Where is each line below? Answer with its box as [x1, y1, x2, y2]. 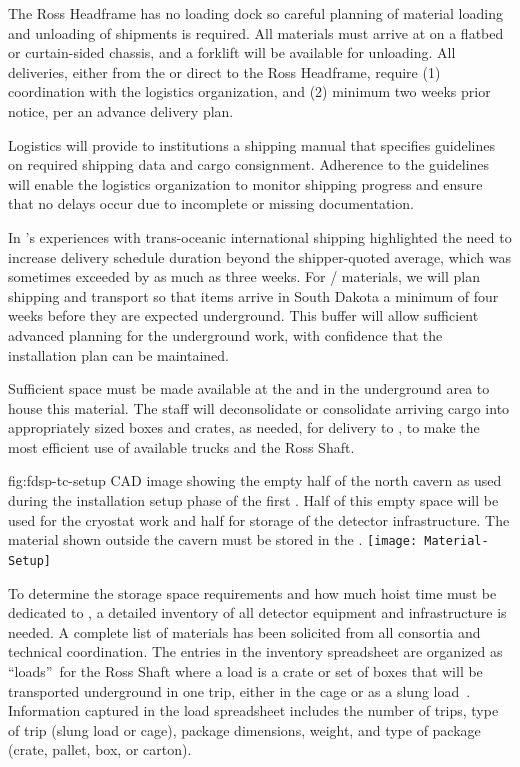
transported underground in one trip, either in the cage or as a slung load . [8, 680, 471, 701]
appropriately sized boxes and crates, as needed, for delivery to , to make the [8, 417, 480, 438]
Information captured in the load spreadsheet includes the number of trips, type [8, 700, 499, 721]
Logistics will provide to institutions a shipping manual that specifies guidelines [8, 134, 495, 155]
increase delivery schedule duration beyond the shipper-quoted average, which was [8, 246, 511, 267]
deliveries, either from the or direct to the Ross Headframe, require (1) [8, 61, 441, 82]
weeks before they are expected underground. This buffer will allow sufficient [8, 305, 479, 326]
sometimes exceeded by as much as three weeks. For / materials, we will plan [8, 266, 480, 287]
